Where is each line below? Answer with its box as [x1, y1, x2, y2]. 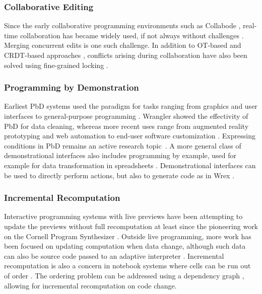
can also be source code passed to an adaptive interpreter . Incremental [4, 250, 224, 261]
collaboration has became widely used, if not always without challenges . [20, 30, 244, 40]
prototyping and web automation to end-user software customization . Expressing [4, 130, 255, 141]
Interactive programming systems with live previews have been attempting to [4, 211, 243, 222]
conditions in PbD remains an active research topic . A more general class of [4, 140, 241, 151]
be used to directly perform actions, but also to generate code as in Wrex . [4, 170, 235, 180]
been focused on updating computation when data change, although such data [4, 241, 246, 251]
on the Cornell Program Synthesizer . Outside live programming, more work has [4, 231, 251, 241]
